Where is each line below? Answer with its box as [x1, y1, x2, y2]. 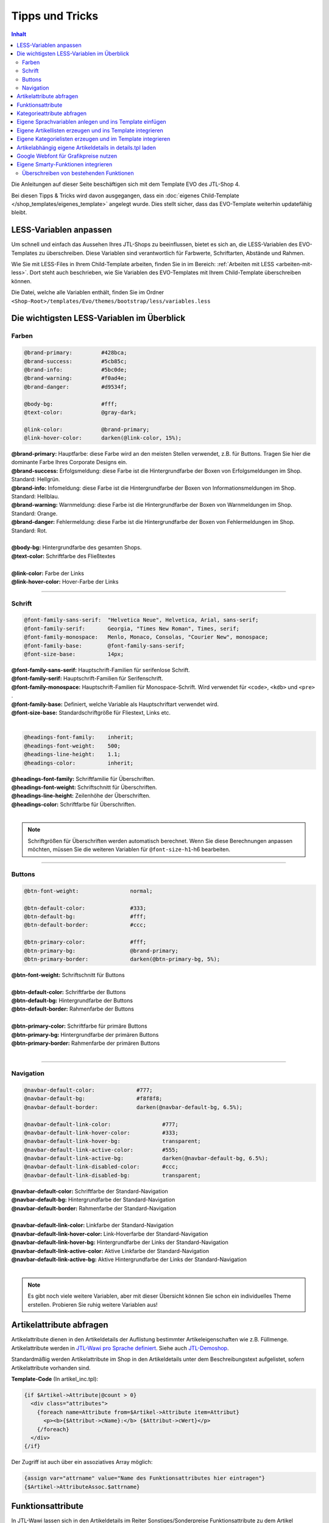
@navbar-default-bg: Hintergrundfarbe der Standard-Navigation [11, 1196, 175, 1203]
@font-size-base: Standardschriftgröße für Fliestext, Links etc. [11, 708, 171, 716]
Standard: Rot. [11, 527, 48, 534]
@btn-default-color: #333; [24, 905, 146, 911]
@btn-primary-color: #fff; [24, 939, 146, 945]
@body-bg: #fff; [24, 400, 118, 408]
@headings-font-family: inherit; [24, 734, 134, 741]
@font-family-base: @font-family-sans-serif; [24, 642, 185, 649]
